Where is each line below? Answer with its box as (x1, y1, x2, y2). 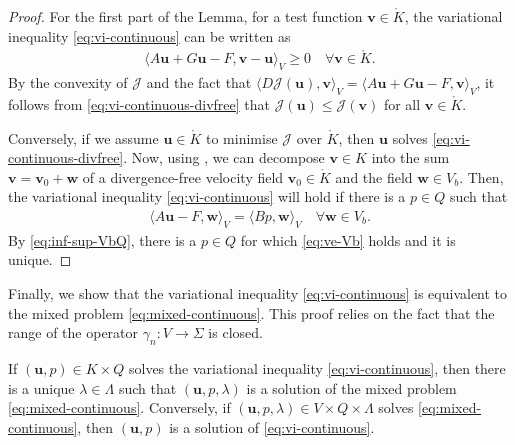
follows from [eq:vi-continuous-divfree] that (8, 94, 270, 115)
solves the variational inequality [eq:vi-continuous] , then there (128, 358, 506, 378)
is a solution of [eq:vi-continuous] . (169, 416, 375, 437)
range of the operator (8, 322, 139, 343)
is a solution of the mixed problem (246, 377, 457, 398)
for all (383, 94, 421, 115)
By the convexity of (8, 72, 128, 93)
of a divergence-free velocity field (82, 166, 284, 187)
